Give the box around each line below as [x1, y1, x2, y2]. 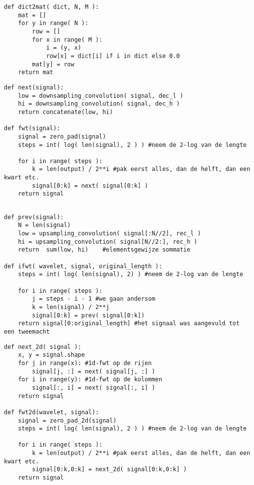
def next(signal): [4, 84, 64, 91]
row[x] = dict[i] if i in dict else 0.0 [46, 52, 180, 59]
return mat [18, 69, 54, 76]
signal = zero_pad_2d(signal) [18, 417, 117, 424]
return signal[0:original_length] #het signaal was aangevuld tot [18, 320, 240, 327]
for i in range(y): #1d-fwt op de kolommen [18, 376, 163, 383]
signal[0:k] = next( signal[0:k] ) [32, 182, 148, 189]
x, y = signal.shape [18, 351, 85, 359]
